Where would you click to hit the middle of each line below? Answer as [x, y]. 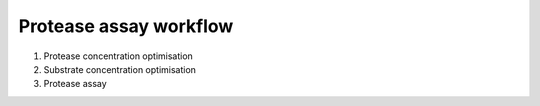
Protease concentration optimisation [118, 56]
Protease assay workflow [126, 26]
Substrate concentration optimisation [120, 69]
